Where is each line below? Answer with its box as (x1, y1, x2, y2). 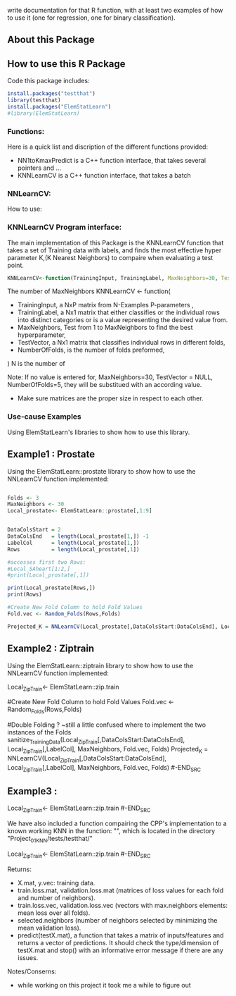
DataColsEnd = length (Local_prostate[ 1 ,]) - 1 (7, 533, 150, 540)
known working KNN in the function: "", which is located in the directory (7, 826, 216, 835)
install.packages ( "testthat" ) (7, 90, 96, 97)
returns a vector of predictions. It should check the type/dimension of (17, 938, 219, 947)
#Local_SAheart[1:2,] (7, 565, 71, 572)
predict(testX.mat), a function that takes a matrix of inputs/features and (17, 930, 224, 940)
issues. (17, 953, 39, 961)
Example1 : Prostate (7, 448, 96, 460)
